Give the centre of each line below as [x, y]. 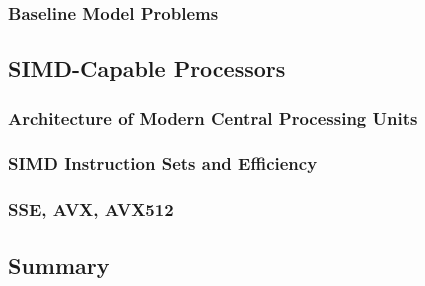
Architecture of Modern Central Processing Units [213, 117]
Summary [59, 264]
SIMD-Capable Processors [147, 68]
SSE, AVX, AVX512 [91, 209]
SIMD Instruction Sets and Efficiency [163, 163]
